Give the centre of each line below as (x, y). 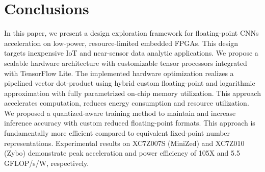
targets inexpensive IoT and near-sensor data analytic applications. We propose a (131, 53)
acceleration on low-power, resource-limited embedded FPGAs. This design (121, 43)
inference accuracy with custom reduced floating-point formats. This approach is (130, 123)
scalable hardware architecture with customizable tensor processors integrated (126, 63)
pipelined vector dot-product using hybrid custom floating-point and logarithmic (130, 83)
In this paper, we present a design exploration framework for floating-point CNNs (131, 33)
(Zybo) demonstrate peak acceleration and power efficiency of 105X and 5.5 (122, 153)
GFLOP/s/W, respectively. (47, 163)
